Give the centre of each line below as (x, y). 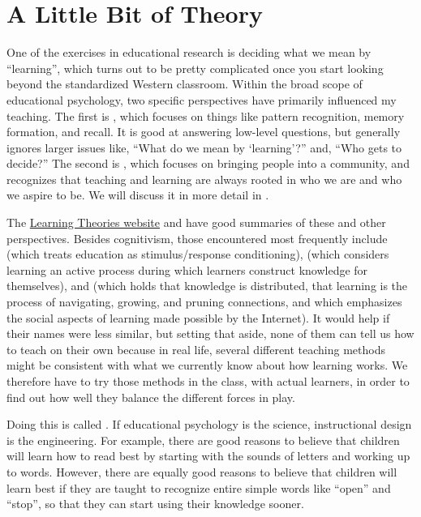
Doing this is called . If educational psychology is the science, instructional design (209, 424)
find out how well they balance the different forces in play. (151, 397)
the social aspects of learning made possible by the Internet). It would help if (198, 317)
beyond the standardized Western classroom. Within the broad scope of (185, 84)
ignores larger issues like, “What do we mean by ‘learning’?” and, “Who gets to (204, 147)
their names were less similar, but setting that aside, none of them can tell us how (210, 333)
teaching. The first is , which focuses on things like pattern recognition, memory (206, 115)
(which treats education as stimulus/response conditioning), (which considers (198, 254)
